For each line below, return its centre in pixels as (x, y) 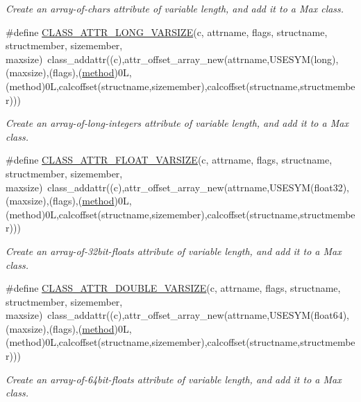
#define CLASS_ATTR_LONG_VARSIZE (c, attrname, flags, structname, (167, 32)
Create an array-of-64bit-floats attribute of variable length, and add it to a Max (174, 379)
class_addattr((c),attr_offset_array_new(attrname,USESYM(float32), (199, 187)
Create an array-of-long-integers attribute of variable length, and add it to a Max (177, 123)
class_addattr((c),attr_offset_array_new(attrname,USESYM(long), (193, 59)
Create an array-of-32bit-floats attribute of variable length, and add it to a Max (174, 251)
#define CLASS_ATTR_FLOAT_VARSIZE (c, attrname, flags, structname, (169, 160)
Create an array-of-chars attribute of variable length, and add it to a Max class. (175, 8)
